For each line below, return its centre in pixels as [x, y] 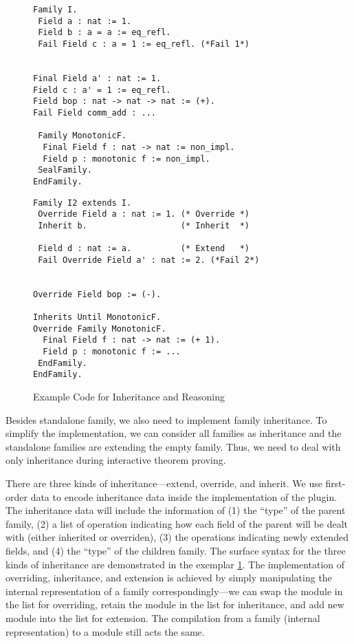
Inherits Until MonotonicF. [97, 318]
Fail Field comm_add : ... [95, 112]
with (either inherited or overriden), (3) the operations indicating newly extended [177, 537]
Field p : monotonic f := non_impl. [126, 159]
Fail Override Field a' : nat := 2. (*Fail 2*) [149, 260]
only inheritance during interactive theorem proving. [116, 460]
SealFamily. [65, 170]
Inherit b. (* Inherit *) [144, 225]
